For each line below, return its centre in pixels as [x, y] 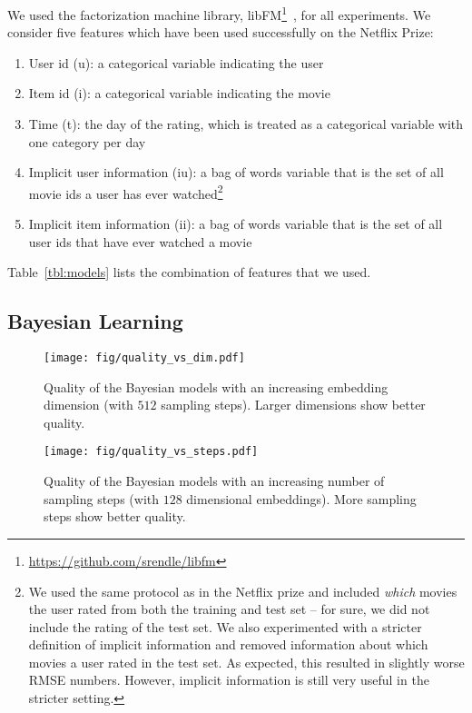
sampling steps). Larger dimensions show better [293, 405]
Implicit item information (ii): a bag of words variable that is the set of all [236, 224]
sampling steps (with [102, 498]
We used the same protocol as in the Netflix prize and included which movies [243, 591]
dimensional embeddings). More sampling [301, 498]
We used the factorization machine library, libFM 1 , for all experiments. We [219, 13]
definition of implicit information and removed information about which [228, 644]
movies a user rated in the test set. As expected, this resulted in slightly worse [246, 662]
